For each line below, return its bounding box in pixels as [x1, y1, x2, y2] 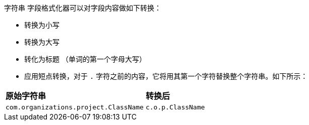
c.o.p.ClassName [145, 103, 205, 111]
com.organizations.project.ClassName [6, 103, 144, 111]
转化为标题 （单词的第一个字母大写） [24, 55, 146, 63]
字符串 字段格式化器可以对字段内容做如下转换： [4, 4, 161, 12]
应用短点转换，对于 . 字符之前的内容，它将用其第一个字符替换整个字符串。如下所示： [24, 72, 308, 80]
